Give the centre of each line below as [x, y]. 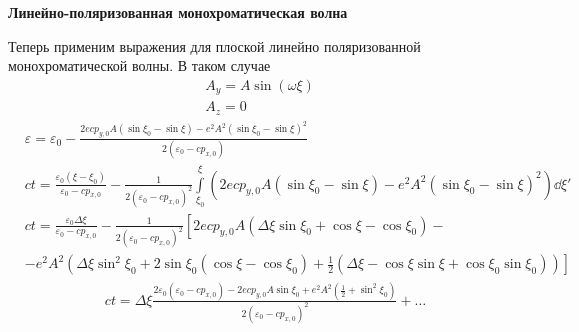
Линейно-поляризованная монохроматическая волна [178, 12]
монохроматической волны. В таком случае [139, 65]
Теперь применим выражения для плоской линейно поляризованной [214, 45]
